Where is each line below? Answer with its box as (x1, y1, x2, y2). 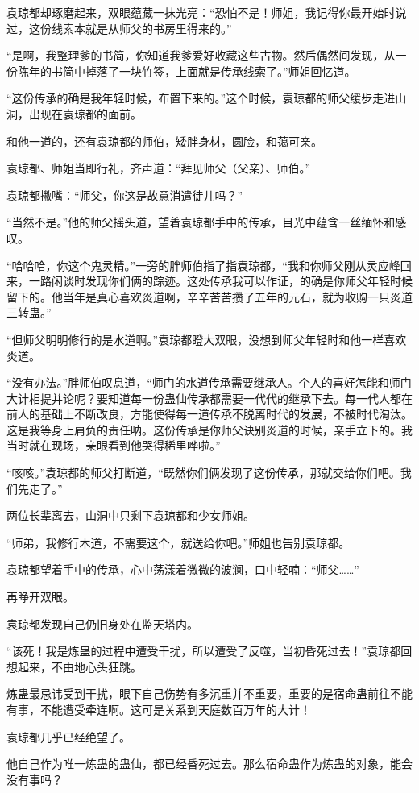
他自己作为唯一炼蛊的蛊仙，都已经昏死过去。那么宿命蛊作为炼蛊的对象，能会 (6, 755, 413, 772)
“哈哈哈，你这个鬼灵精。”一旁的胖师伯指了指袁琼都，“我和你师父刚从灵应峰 (6, 256, 400, 273)
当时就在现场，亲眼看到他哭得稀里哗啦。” (6, 437, 221, 454)
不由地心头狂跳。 (51, 658, 142, 675)
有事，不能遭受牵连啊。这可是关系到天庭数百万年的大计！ (6, 701, 311, 717)
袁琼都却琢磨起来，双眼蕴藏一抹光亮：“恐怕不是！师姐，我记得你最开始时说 (6, 4, 407, 20)
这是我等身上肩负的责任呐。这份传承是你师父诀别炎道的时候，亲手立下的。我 (6, 421, 413, 438)
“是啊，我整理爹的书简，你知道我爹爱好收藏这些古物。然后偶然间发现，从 (6, 47, 396, 64)
